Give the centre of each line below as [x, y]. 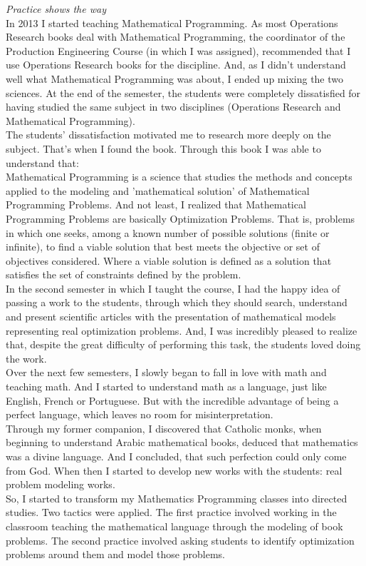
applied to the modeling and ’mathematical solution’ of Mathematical [158, 190]
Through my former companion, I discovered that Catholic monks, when [164, 428]
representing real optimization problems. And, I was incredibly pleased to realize [182, 330]
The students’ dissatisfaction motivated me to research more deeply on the [168, 135]
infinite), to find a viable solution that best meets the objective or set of [163, 247]
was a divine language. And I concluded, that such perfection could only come [176, 456]
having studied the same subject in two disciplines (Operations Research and [173, 107]
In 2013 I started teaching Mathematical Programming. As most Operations [172, 22]
